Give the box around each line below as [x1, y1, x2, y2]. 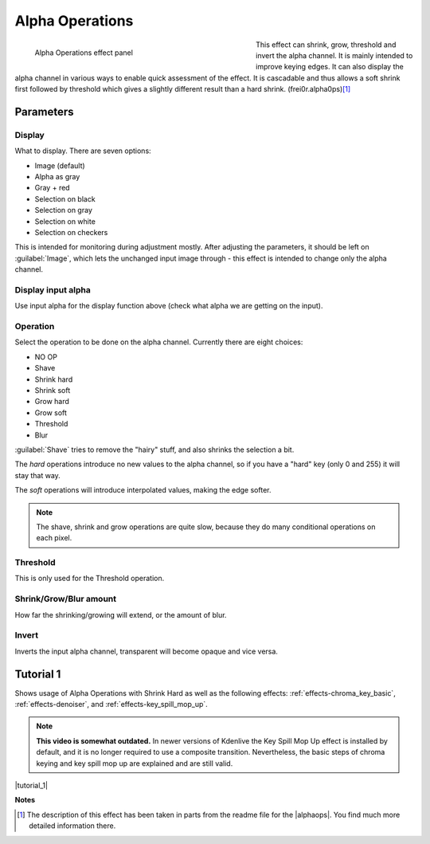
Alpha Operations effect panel [34, 48, 133, 57]
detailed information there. [29, 821, 116, 830]
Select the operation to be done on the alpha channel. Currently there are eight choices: [14, 337, 303, 347]
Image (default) [34, 160, 85, 171]
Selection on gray [34, 206, 93, 215]
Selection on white [34, 216, 96, 226]
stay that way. [14, 470, 61, 480]
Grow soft [34, 407, 68, 418]
